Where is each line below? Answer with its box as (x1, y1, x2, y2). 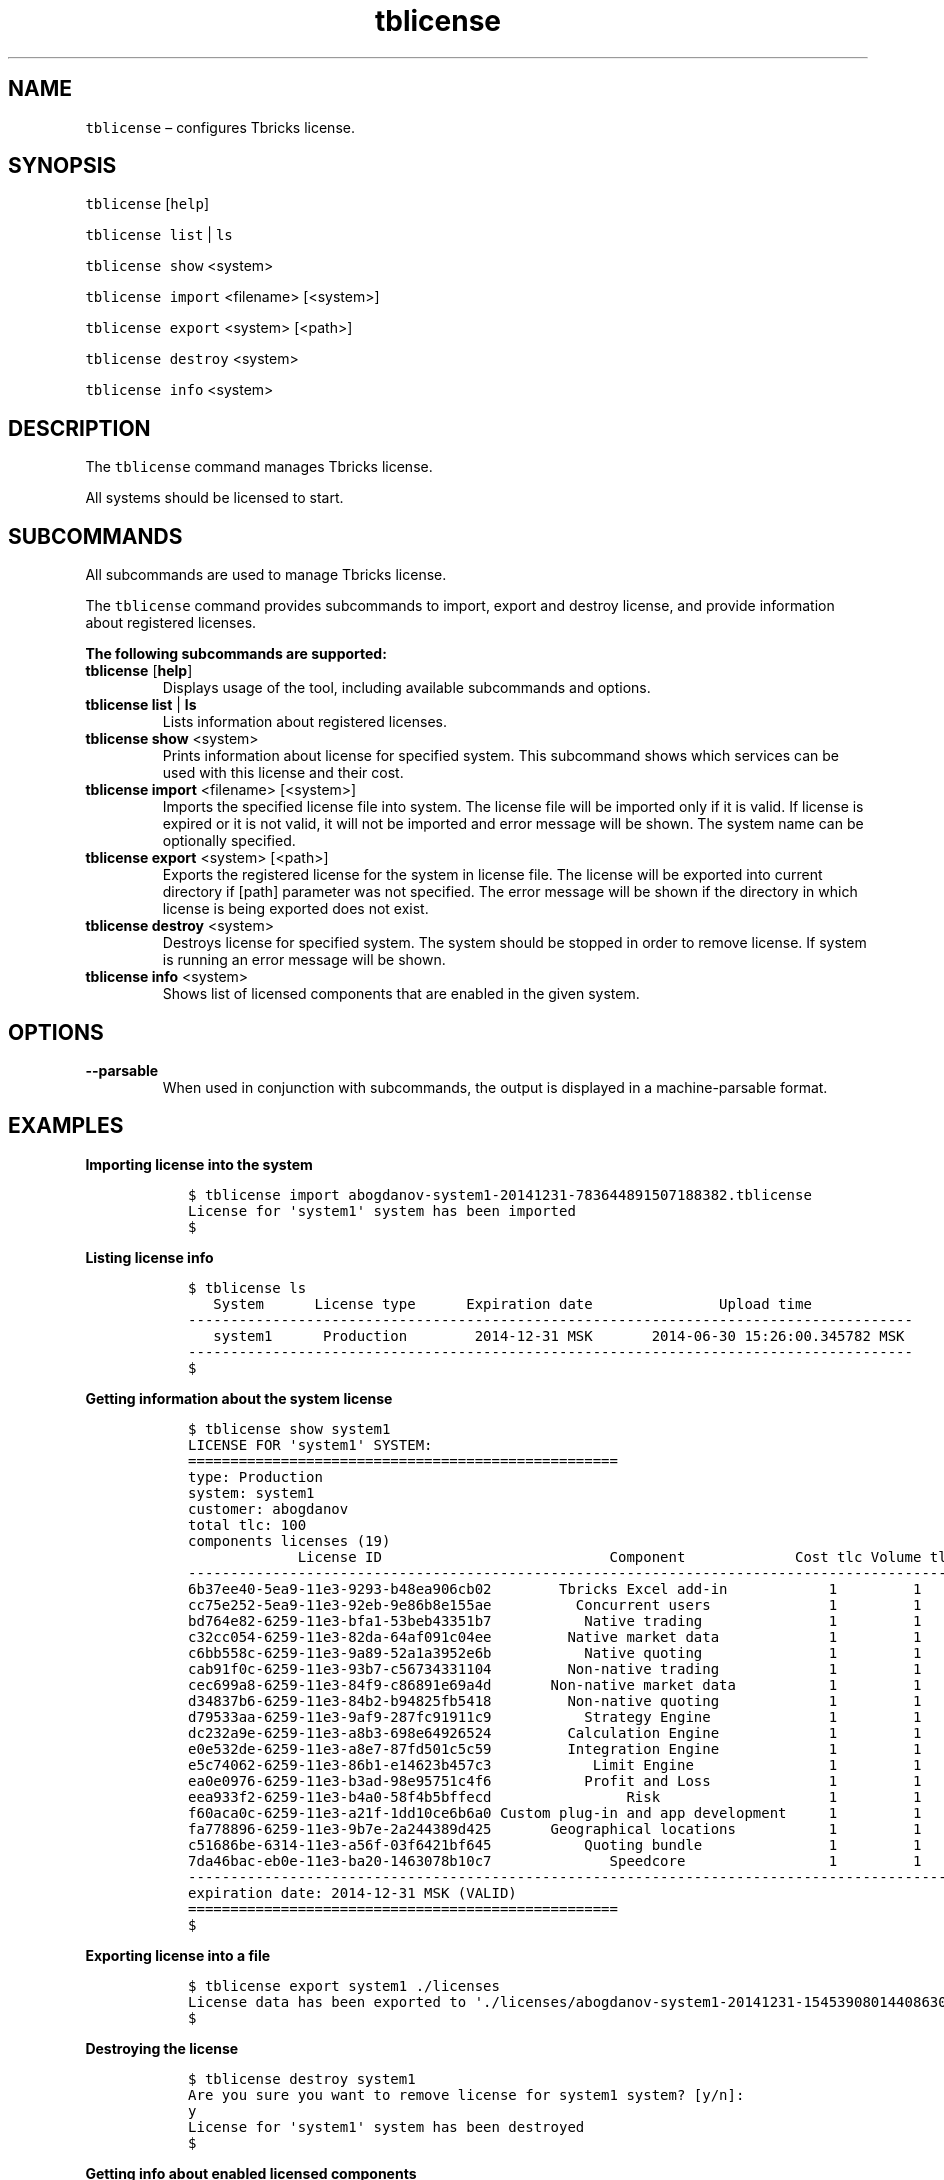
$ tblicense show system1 (188, 1420, 391, 1437)
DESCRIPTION (8, 415, 151, 441)
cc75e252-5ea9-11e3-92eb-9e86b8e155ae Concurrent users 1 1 (188, 1596, 922, 1613)
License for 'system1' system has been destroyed (188, 2118, 585, 2135)
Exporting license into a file (85, 1946, 271, 1964)
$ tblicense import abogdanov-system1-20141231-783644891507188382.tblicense (188, 1186, 812, 1203)
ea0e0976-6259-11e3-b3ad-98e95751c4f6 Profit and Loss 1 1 (188, 1772, 922, 1789)
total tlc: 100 (188, 1516, 307, 1533)
